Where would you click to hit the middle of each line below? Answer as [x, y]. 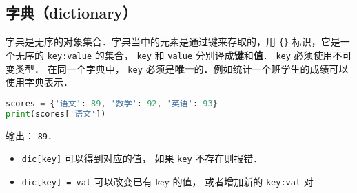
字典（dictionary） [71, 13]
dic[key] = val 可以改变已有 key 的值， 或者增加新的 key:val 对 [167, 181]
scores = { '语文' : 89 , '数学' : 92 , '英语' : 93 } [112, 103]
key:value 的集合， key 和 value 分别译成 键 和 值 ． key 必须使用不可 [200, 55]
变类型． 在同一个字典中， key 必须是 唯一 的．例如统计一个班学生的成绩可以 [177, 68]
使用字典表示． [39, 82]
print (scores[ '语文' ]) [56, 114]
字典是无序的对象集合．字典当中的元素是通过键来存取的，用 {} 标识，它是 [173, 42]
